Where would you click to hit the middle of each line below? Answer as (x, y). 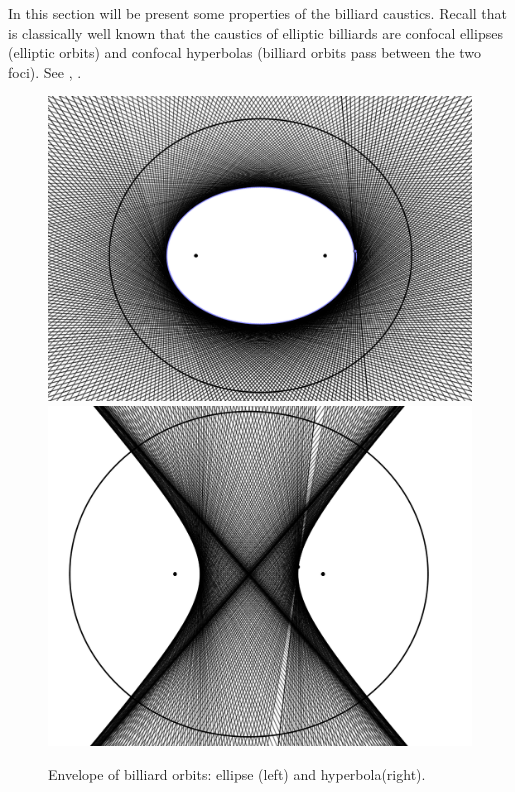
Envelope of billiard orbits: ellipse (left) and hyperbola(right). (237, 774)
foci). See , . (45, 71)
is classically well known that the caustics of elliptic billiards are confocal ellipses (255, 32)
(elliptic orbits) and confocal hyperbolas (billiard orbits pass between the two (245, 52)
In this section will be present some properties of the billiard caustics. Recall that (258, 13)
